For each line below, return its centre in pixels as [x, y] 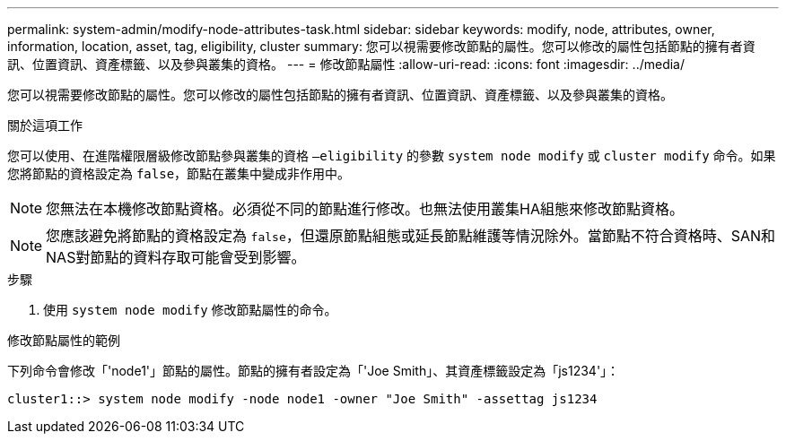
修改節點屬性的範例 [64, 340]
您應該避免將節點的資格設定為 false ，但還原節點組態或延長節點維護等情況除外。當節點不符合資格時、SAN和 [411, 236]
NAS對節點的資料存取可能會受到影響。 [176, 257]
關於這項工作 [45, 125]
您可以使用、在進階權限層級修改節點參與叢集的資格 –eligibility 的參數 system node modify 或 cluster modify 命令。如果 [392, 156]
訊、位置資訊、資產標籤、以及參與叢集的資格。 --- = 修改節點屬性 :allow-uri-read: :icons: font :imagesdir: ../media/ [346, 64]
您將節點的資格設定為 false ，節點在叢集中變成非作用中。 [179, 173]
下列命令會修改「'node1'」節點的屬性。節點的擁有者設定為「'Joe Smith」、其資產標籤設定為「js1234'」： [314, 371]
